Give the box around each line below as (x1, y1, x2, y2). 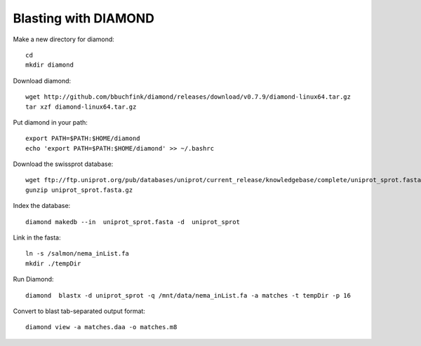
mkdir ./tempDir (25, 259, 81, 268)
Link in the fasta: (13, 233, 61, 242)
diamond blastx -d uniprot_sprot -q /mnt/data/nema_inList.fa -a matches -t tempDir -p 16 (25, 291, 351, 299)
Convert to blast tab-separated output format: (13, 307, 145, 315)
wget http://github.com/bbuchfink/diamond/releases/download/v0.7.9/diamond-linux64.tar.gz (25, 93, 351, 101)
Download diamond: (13, 76, 72, 85)
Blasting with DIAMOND (13, 11, 154, 26)
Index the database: (13, 202, 71, 210)
